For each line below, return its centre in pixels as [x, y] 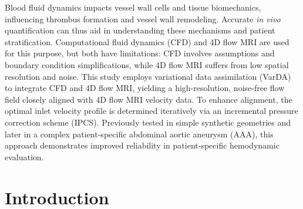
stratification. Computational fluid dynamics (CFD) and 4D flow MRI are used [147, 41]
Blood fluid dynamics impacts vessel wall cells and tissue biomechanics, [133, 7]
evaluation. [24, 156]
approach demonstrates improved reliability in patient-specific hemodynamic [142, 145]
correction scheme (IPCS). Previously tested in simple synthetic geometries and [148, 122]
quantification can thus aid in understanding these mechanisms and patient [140, 30]
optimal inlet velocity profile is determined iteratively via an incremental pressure [151, 111]
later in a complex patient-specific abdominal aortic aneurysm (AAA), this [139, 134]
